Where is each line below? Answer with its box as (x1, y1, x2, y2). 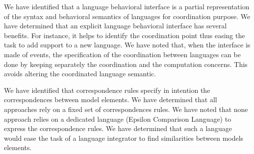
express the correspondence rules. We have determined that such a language (4, 123, 232, 133)
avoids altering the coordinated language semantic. (4, 68, 156, 79)
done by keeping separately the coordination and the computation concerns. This (4, 59, 248, 69)
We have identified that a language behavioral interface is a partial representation (4, 1, 250, 11)
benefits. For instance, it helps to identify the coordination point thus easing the (4, 30, 245, 40)
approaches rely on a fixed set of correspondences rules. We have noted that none (4, 104, 248, 114)
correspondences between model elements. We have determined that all (4, 94, 217, 105)
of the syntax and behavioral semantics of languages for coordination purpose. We (4, 11, 251, 21)
